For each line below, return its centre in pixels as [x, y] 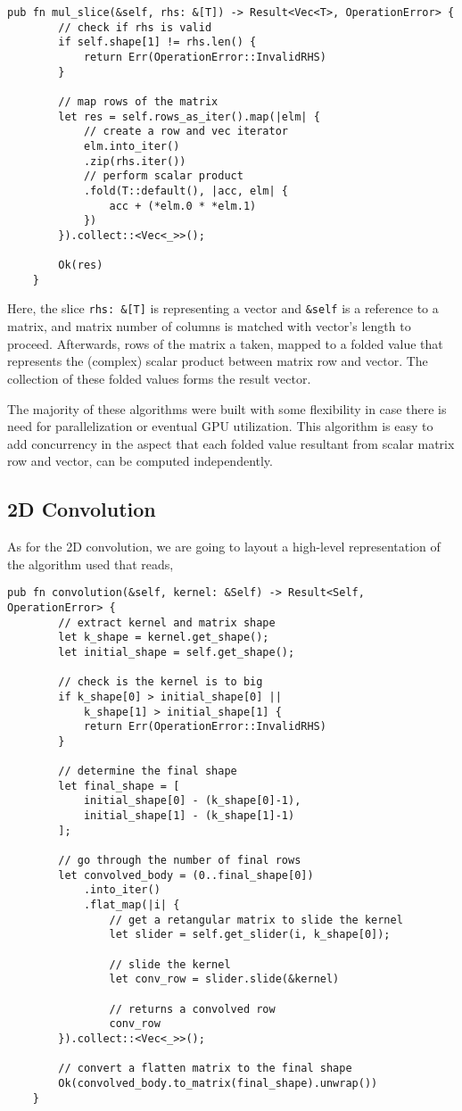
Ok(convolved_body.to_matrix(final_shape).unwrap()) [218, 1083]
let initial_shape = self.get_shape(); [177, 652]
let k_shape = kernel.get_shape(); [164, 638]
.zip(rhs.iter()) [135, 161]
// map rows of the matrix [138, 101]
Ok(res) [81, 265]
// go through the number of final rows [180, 861]
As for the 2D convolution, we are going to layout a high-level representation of [224, 547]
